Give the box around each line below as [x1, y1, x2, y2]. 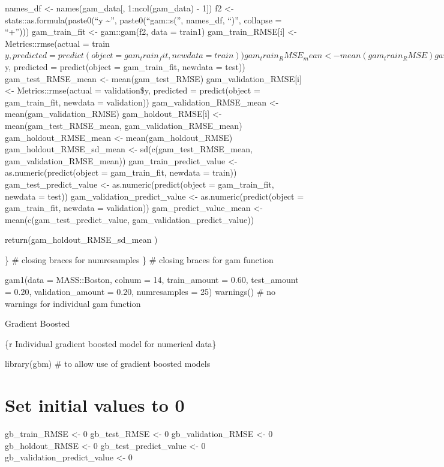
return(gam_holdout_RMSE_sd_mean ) [5, 233, 158, 246]
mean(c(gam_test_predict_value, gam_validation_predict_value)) [5, 213, 254, 225]
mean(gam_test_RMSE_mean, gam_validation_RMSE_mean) [5, 119, 242, 131]
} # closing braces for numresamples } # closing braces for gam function [5, 253, 274, 266]
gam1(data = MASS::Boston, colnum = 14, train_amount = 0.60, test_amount [5, 273, 299, 286]
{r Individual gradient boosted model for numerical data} [5, 337, 217, 350]
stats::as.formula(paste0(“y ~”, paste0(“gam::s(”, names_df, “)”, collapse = [5, 13, 282, 26]
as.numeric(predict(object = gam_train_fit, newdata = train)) [5, 166, 237, 179]
